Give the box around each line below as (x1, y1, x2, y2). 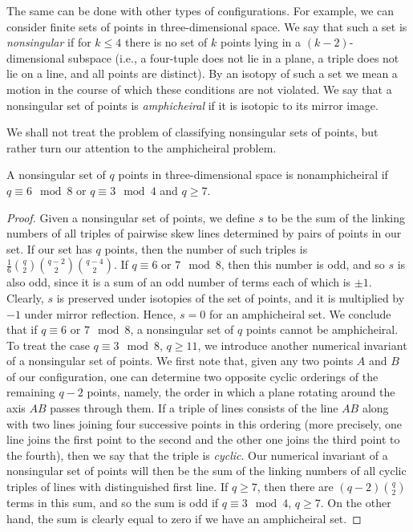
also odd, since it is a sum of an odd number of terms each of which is (6, 274, 351, 290)
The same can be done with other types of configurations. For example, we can (6, 2, 395, 18)
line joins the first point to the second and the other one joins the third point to (6, 431, 400, 448)
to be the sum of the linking (267, 209, 405, 225)
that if (6, 321, 38, 338)
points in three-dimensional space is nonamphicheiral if (118, 166, 388, 183)
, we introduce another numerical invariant (197, 336, 407, 353)
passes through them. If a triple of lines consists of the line (50, 400, 338, 416)
